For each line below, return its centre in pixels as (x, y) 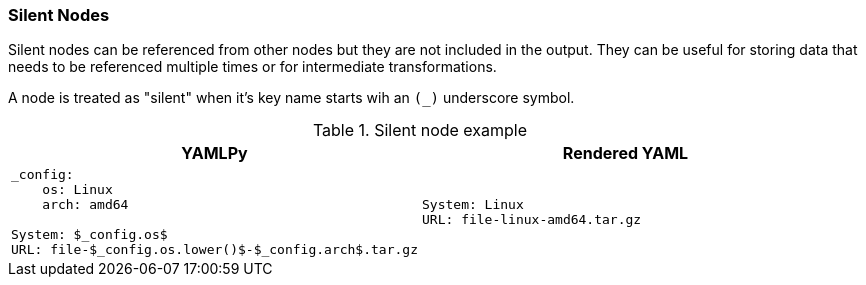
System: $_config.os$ (89, 235)
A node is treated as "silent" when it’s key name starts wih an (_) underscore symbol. (291, 98)
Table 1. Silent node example (420, 130)
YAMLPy (214, 153)
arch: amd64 (85, 205)
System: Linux (473, 205)
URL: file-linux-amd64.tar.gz (532, 220)
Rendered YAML (625, 153)
